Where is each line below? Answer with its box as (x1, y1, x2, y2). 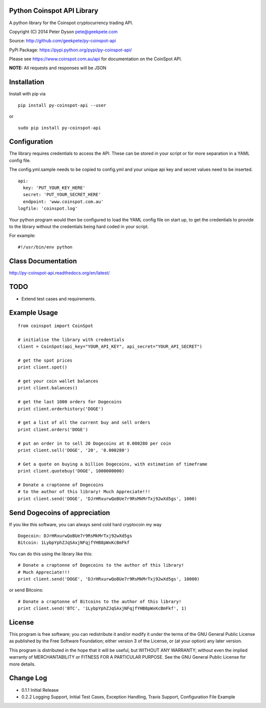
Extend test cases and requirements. (21, 295, 96, 301)
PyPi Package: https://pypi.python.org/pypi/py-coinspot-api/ (9, 47, 133, 53)
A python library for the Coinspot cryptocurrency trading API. (9, 20, 133, 26)
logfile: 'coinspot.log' (18, 206, 78, 211)
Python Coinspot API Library (9, 6, 99, 15)
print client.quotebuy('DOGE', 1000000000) (18, 468, 125, 474)
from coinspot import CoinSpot (18, 323, 94, 329)
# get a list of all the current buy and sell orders (18, 420, 150, 425)
